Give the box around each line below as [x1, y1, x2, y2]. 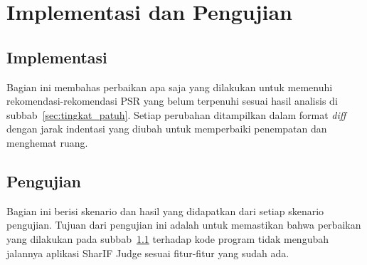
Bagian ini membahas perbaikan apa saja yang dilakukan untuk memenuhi [6, 79, 333, 94]
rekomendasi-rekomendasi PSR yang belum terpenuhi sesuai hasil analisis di [6, 93, 338, 108]
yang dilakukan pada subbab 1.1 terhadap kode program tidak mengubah [6, 231, 329, 246]
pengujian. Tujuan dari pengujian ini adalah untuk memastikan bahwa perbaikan [6, 217, 361, 232]
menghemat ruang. [6, 135, 88, 150]
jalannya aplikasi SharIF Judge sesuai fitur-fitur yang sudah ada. [6, 245, 289, 260]
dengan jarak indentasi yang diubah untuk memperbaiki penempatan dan [6, 121, 327, 136]
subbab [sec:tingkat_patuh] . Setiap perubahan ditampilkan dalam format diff [6, 107, 346, 122]
